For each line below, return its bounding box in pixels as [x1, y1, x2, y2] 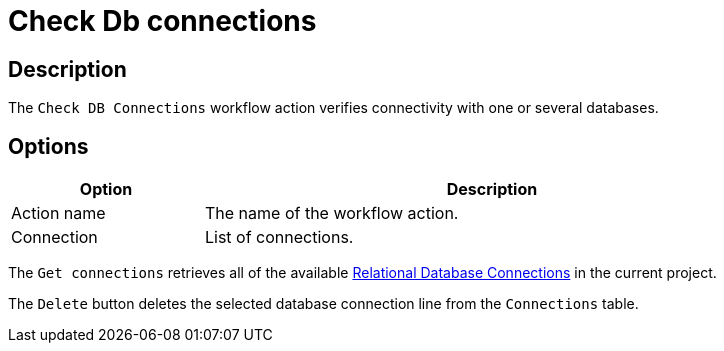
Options [8, 133, 89, 159]
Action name [11, 203, 106, 224]
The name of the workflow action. [205, 203, 459, 224]
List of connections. [205, 227, 354, 248]
